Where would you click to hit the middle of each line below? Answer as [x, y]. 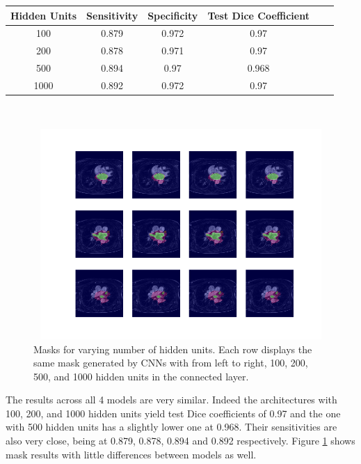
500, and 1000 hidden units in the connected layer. [141, 376]
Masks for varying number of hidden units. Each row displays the [173, 349]
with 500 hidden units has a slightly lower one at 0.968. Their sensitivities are [171, 427]
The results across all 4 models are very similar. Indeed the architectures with [171, 400]
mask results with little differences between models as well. [131, 454]
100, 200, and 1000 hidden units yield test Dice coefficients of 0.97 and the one [173, 413]
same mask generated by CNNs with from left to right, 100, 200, [171, 363]
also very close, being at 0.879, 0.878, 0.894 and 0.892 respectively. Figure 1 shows [180, 441]
